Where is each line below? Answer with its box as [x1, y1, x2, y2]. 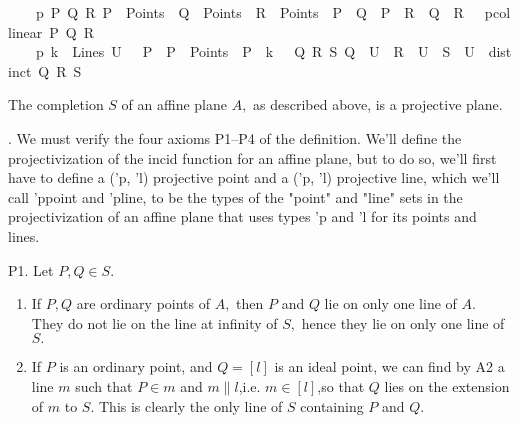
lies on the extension [384, 375, 510, 396]
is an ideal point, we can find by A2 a [274, 356, 505, 377]
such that [75, 375, 133, 396]
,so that [317, 375, 365, 396]
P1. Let [8, 259, 54, 280]
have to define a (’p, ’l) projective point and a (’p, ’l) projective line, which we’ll [8, 167, 500, 188]
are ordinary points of [76, 293, 210, 314]
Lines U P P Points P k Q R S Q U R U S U [72, 41, 475, 62]
